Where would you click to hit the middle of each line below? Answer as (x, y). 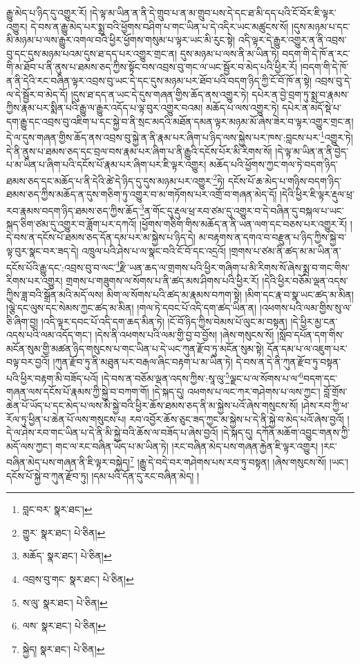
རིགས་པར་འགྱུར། (35, 280)
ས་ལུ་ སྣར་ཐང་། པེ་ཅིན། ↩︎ (65, 602)
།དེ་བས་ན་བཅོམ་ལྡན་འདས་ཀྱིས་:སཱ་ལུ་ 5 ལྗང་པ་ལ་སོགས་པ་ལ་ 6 (202, 377)
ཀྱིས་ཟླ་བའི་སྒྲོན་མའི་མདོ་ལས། (55, 294)
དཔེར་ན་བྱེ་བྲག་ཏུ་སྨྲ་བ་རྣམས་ (301, 94)
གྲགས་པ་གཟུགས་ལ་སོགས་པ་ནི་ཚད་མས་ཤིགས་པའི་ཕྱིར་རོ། (162, 280)
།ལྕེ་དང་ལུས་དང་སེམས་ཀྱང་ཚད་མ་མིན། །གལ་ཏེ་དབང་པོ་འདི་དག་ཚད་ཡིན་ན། (132, 308)
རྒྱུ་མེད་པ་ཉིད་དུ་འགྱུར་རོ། (47, 12)
